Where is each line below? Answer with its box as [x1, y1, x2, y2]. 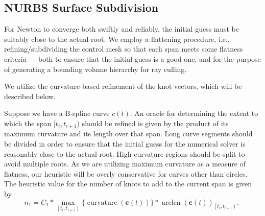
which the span [4, 117, 52, 128]
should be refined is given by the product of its [82, 117, 229, 128]
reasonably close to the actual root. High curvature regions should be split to [4, 148, 245, 159]
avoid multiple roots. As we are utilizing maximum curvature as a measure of [4, 158, 246, 169]
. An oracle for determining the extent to [130, 108, 258, 118]
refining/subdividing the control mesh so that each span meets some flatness [4, 43, 243, 54]
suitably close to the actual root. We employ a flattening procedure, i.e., [4, 33, 230, 44]
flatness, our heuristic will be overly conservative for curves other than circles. [4, 168, 248, 179]
